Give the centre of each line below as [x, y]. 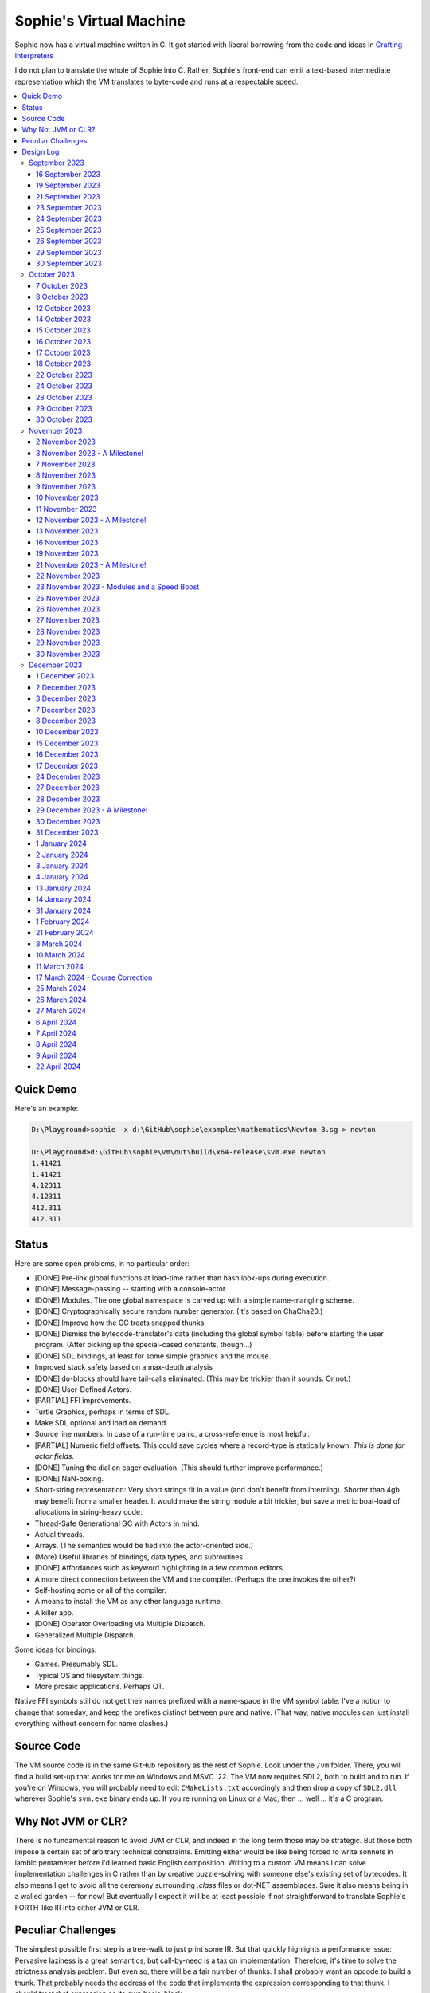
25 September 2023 [69, 230]
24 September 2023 [69, 218]
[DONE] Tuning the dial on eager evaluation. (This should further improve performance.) [179, 1468]
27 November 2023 [68, 620]
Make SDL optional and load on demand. [101, 1423]
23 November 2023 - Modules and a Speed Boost [118, 587]
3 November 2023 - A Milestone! [90, 453]
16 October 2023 [64, 341]
